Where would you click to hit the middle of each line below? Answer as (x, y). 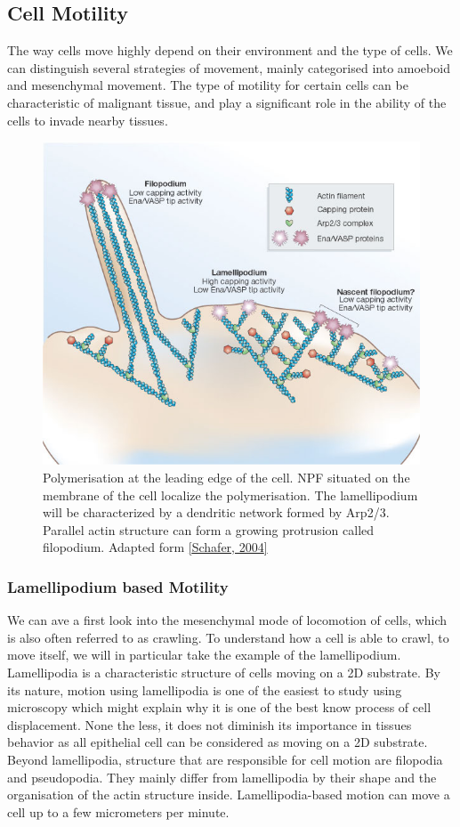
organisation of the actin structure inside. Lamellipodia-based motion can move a (229, 795)
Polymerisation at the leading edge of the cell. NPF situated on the (226, 477)
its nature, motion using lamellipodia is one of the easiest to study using (205, 689)
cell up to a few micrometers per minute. (118, 811)
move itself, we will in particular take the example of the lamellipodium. (204, 655)
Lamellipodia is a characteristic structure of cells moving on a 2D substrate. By (224, 672)
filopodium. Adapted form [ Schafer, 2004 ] (155, 547)
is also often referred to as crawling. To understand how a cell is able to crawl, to (228, 637)
